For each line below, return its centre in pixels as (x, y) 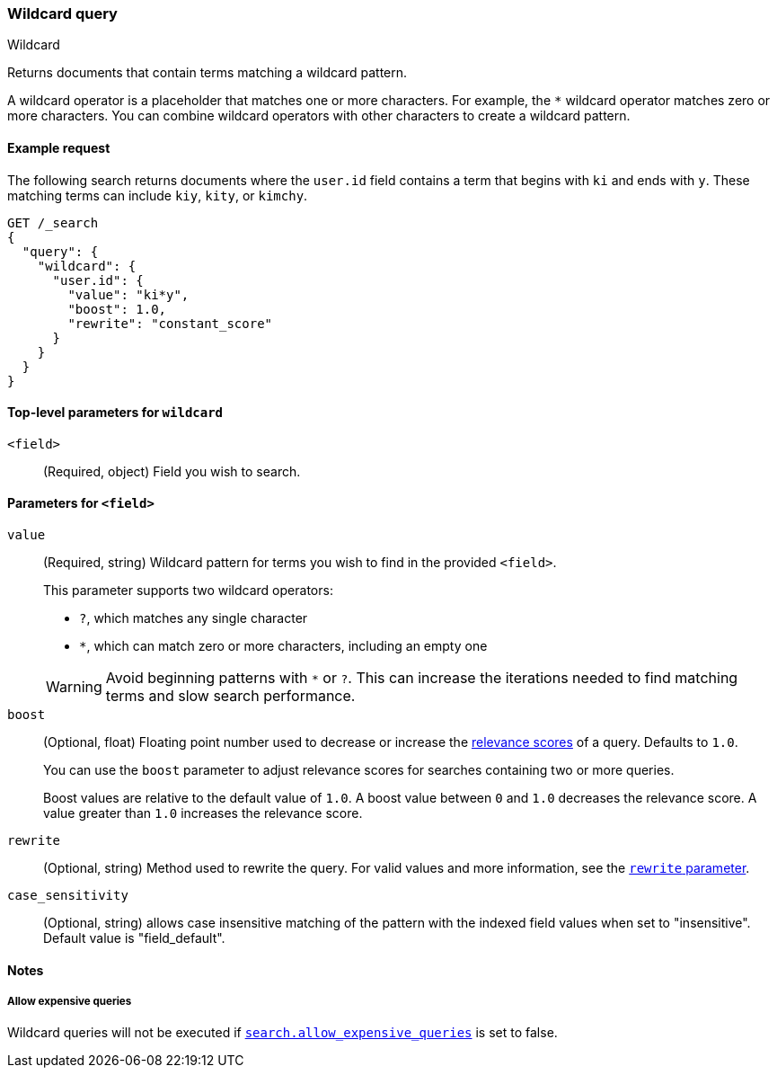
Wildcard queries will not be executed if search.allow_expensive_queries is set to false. (283, 1033)
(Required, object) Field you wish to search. (172, 471)
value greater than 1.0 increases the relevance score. (203, 813)
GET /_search (53, 222)
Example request (59, 147)
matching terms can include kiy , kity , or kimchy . (158, 195)
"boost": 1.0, (117, 309)
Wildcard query (62, 13)
